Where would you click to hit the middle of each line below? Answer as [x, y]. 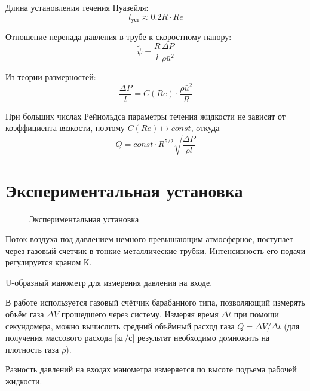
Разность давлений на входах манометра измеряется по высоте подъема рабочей [151, 369]
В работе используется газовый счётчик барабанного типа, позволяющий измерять [155, 302]
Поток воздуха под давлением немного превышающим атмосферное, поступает [149, 239]
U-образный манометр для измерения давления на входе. [109, 282]
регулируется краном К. [49, 262]
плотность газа [32, 349]
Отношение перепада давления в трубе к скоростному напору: [119, 37]
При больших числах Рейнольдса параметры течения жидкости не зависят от [145, 116]
